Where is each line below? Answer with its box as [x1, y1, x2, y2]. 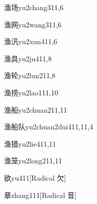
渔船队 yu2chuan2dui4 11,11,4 [4, 121, 93, 132]
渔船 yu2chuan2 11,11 [4, 104, 67, 115]
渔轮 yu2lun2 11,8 [4, 70, 56, 81]
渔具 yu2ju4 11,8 [4, 53, 52, 63]
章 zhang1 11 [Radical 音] [4, 189, 77, 200]
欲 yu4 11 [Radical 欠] [4, 172, 66, 183]
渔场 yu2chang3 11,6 [4, 2, 64, 12]
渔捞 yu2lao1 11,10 [4, 87, 58, 97]
